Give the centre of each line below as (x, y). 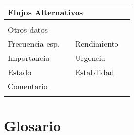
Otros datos (28, 29)
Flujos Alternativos (46, 12)
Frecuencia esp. (34, 44)
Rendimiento (97, 44)
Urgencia (90, 58)
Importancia (29, 58)
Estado (20, 72)
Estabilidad (95, 72)
